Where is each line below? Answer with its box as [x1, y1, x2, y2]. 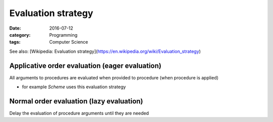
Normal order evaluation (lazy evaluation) [9, 97, 144, 105]
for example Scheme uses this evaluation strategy [22, 84, 126, 90]
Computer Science [49, 39, 88, 45]
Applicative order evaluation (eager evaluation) [9, 61, 162, 70]
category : [9, 32, 31, 38]
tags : [9, 39, 21, 45]
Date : [9, 25, 21, 31]
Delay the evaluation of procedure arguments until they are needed [9, 110, 149, 116]
